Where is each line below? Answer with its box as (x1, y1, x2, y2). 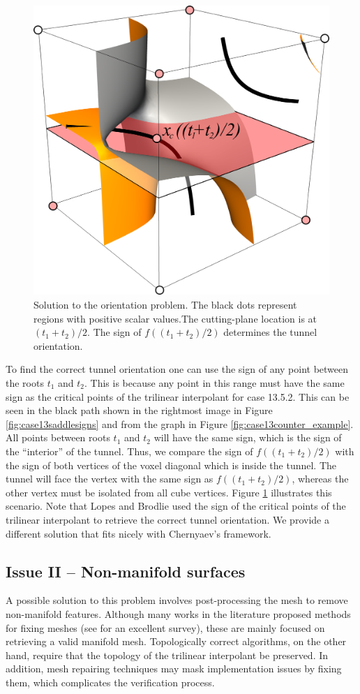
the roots (6, 376, 44, 390)
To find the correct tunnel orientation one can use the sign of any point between (6, 362, 349, 376)
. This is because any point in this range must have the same (84, 376, 345, 390)
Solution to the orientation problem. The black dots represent (33, 297, 297, 312)
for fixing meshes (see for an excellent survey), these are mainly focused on (6, 620, 325, 635)
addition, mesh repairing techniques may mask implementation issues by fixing (6, 661, 342, 676)
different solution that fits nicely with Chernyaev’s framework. (6, 526, 271, 540)
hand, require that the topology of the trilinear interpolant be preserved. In (6, 647, 329, 662)
